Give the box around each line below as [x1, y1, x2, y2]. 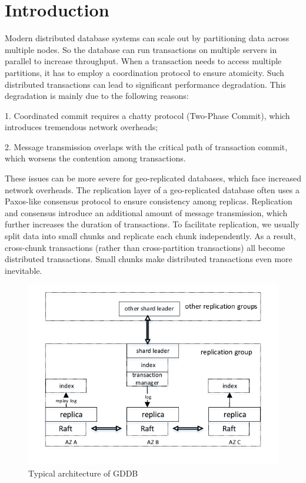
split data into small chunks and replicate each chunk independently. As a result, [5, 230, 296, 242]
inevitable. [5, 264, 42, 276]
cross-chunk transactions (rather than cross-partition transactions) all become [5, 241, 285, 253]
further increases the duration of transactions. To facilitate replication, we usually [5, 218, 300, 230]
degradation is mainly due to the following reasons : [5, 90, 189, 102]
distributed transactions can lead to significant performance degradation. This [5, 78, 286, 90]
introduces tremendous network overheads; [5, 121, 158, 133]
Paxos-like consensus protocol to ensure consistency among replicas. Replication [5, 195, 292, 207]
